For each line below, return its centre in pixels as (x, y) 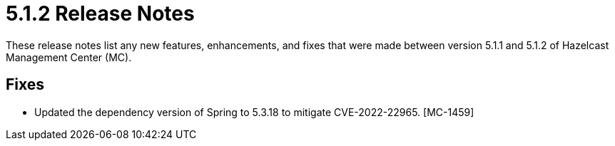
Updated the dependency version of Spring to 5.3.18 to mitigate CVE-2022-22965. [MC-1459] (254, 112)
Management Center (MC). (69, 57)
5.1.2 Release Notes (100, 14)
